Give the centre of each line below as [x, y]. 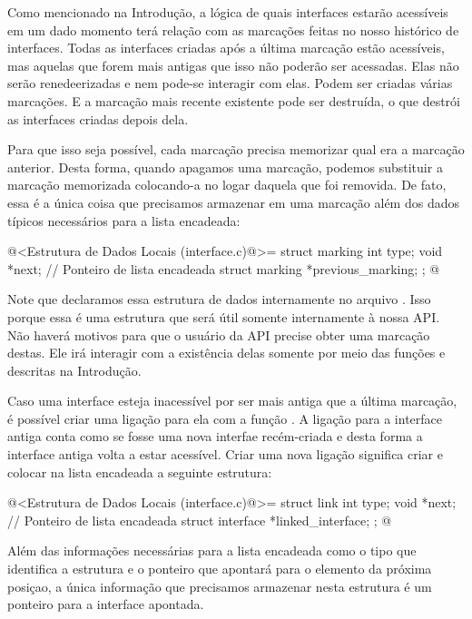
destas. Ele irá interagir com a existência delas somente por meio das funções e [226, 353]
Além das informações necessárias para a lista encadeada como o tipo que [212, 550]
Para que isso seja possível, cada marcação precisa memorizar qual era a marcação [236, 149]
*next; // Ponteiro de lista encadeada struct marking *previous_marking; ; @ [224, 268]
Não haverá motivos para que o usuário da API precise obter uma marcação [219, 334]
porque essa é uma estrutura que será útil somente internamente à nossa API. [224, 316]
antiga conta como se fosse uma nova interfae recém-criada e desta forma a [215, 436]
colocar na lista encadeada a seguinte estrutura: [140, 472]
